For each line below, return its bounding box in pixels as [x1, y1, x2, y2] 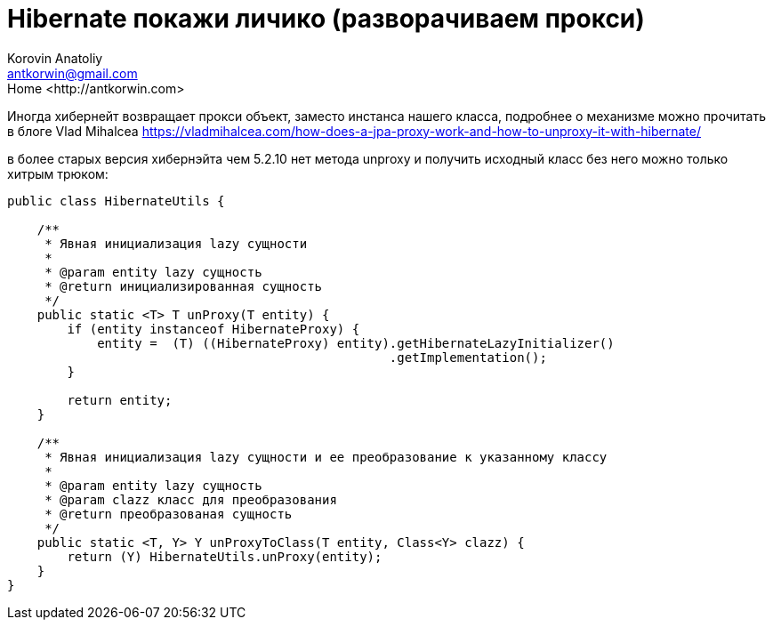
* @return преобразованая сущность [44, 506, 293, 521]
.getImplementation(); [389, 350, 547, 365]
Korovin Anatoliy [7, 50, 103, 66]
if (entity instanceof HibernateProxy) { [67, 321, 360, 336]
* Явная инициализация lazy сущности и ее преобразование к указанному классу [44, 449, 608, 464]
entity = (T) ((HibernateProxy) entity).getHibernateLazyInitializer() [97, 335, 615, 350]
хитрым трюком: [7, 165, 109, 181]
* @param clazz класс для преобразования [44, 492, 337, 507]
